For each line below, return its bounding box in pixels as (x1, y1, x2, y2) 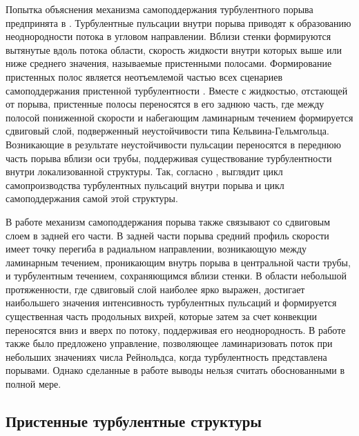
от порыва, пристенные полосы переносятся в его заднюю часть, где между (6, 97, 324, 111)
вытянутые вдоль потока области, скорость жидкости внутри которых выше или (6, 42, 342, 57)
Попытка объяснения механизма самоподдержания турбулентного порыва (6, 2, 313, 16)
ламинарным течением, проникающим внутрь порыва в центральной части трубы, (6, 255, 351, 269)
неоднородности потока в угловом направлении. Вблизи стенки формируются (6, 29, 331, 43)
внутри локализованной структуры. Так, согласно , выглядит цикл (6, 164, 283, 179)
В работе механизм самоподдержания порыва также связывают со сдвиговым (6, 214, 331, 228)
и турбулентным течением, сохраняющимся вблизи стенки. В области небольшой (6, 268, 347, 283)
